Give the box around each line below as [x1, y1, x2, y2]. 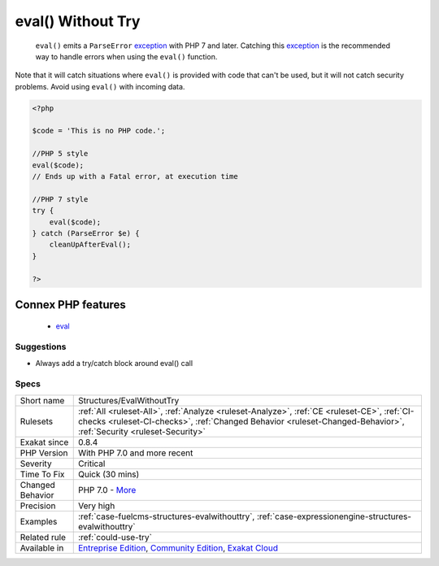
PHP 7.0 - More [77, 484, 137, 495]
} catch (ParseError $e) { [32, 229, 140, 237]
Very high [77, 500, 115, 512]
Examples [20, 516, 58, 527]
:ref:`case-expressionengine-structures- [256, 511, 412, 522]
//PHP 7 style [32, 194, 89, 203]
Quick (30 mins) [77, 468, 140, 480]
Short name [20, 394, 65, 406]
